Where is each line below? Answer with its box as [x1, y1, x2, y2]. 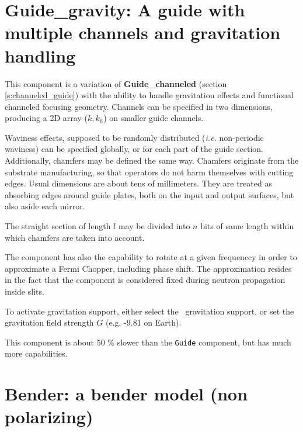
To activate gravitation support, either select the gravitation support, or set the [5, 305, 294, 317]
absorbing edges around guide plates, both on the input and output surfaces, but [5, 188, 294, 201]
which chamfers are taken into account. [5, 231, 145, 243]
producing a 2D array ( [5, 112, 88, 124]
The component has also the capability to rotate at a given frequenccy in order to [5, 251, 297, 263]
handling [5, 43, 76, 67]
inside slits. [5, 285, 44, 297]
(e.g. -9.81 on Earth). [105, 316, 182, 329]
